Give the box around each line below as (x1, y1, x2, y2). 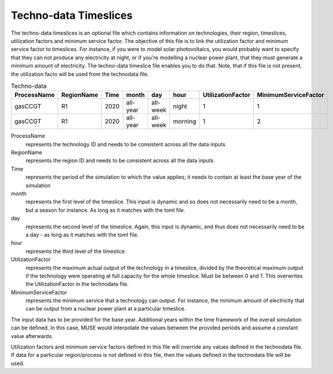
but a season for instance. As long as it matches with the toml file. (25, 206, 185, 213)
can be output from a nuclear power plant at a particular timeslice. (25, 305, 187, 312)
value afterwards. (11, 332, 54, 339)
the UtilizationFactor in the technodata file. (25, 280, 129, 288)
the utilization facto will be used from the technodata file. (11, 71, 149, 78)
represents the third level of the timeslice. (25, 248, 126, 255)
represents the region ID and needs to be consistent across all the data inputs (25, 157, 214, 164)
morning (172, 118, 197, 126)
